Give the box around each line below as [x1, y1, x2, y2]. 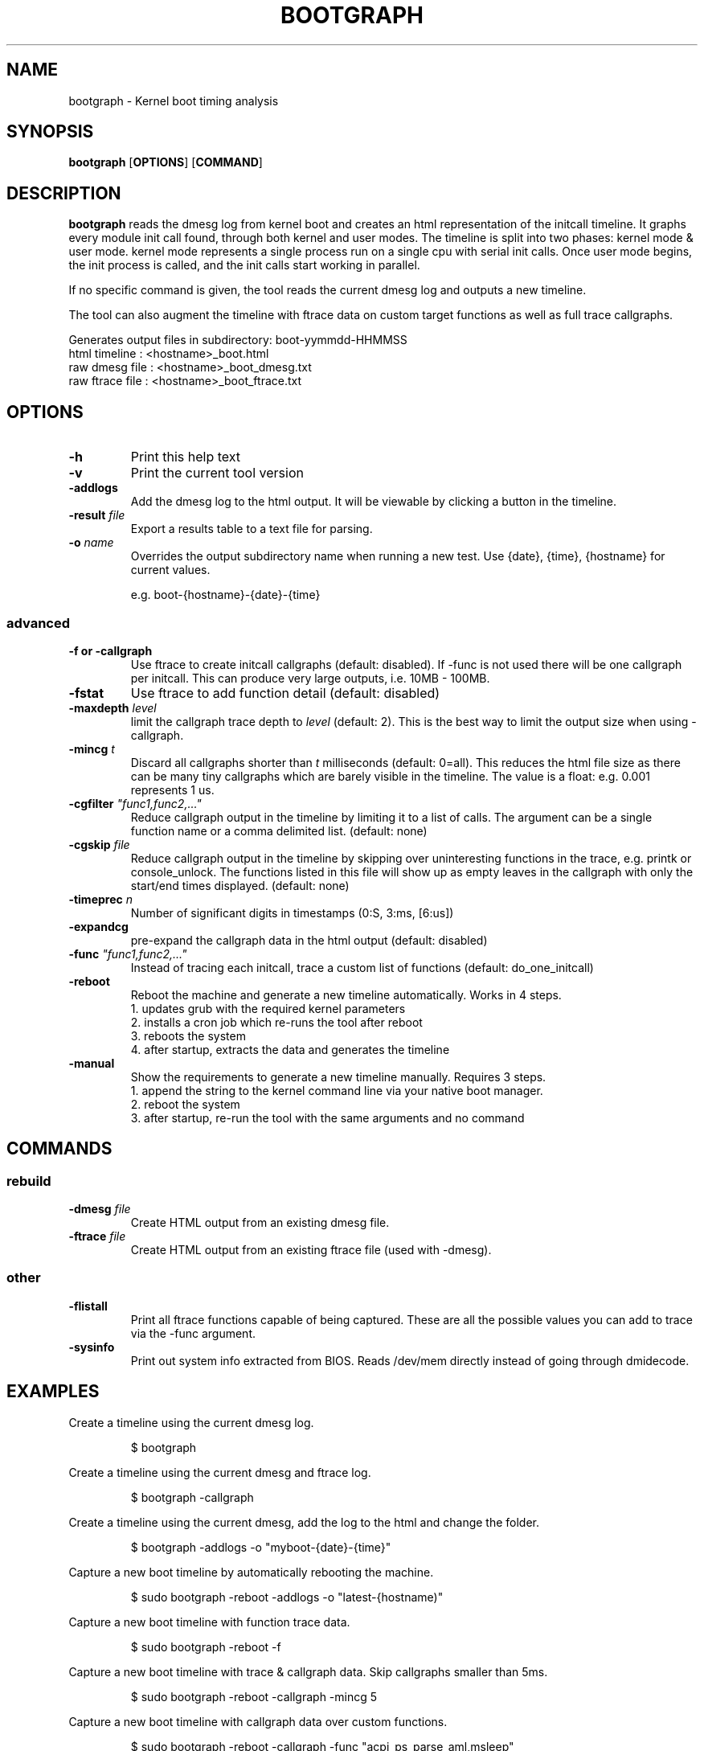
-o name [68, 535, 114, 550]
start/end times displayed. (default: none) [130, 878, 350, 892]
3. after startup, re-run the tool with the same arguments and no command [130, 1110, 525, 1125]
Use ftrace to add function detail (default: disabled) [130, 684, 440, 701]
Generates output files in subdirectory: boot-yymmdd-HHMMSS [68, 333, 407, 347]
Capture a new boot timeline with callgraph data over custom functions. [68, 1714, 448, 1728]
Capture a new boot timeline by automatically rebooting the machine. [68, 1564, 434, 1579]
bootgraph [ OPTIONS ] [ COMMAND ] [68, 155, 263, 170]
